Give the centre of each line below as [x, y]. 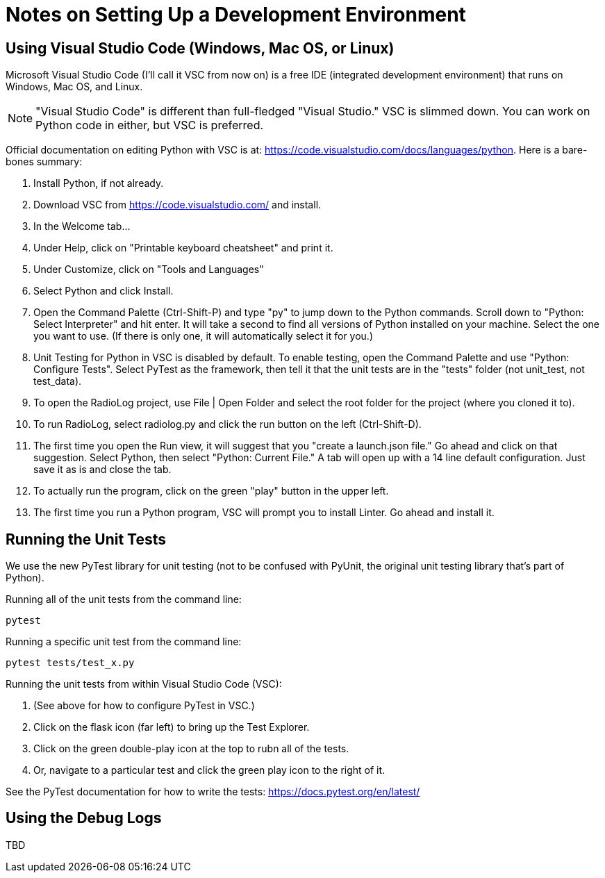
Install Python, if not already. [99, 183]
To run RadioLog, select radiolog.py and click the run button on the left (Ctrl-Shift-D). [227, 424]
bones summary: [44, 162]
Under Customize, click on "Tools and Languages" [149, 270]
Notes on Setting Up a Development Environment [236, 15]
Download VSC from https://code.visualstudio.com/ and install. [177, 205]
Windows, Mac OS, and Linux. [74, 87]
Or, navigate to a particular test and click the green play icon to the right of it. [209, 770]
